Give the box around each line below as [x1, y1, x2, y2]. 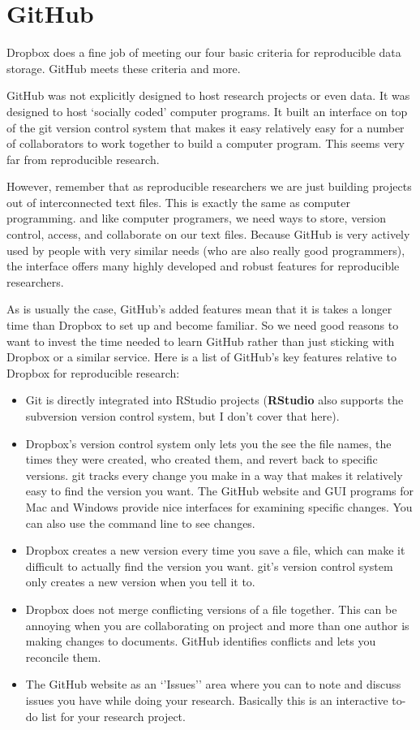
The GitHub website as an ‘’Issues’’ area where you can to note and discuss [25, 676, 401, 693]
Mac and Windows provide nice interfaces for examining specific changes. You [25, 498, 413, 515]
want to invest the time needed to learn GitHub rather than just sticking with [6, 332, 395, 349]
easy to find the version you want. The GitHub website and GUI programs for [25, 482, 414, 499]
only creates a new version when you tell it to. [25, 573, 255, 590]
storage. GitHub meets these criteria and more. [6, 59, 241, 76]
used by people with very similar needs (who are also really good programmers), [6, 241, 405, 258]
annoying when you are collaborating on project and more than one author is [25, 616, 409, 633]
